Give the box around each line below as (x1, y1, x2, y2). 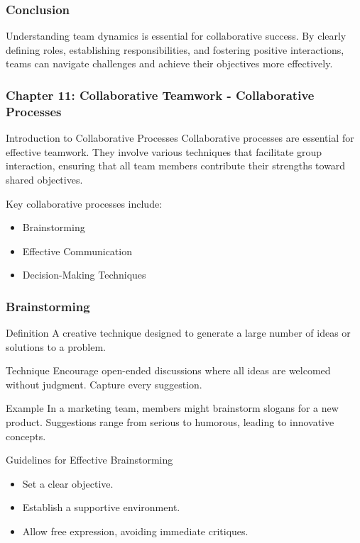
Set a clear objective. (22, 476, 114, 491)
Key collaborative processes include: (6, 196, 163, 211)
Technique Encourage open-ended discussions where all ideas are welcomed (6, 363, 331, 378)
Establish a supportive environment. (22, 500, 180, 515)
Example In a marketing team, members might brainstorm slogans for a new (6, 401, 339, 415)
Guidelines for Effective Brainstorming (6, 452, 173, 467)
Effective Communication (22, 243, 132, 258)
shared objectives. (6, 172, 83, 186)
